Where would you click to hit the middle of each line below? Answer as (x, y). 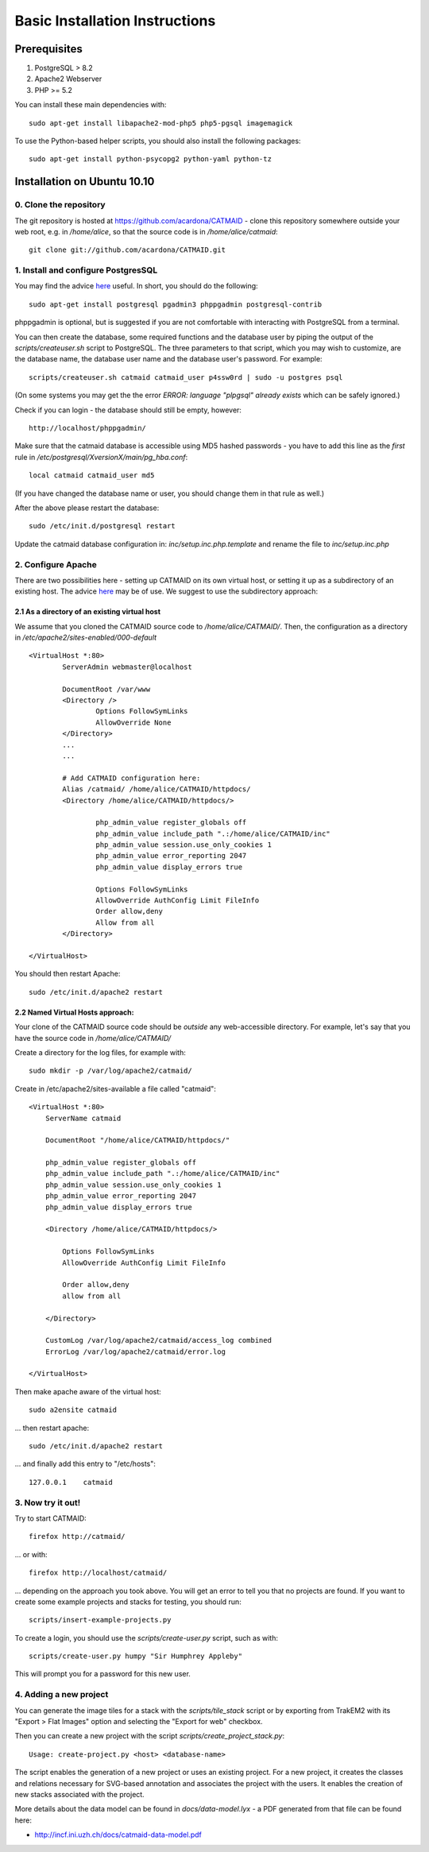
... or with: (31, 1554)
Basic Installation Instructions (115, 21)
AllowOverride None (133, 722)
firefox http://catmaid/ (77, 1537)
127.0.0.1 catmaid (71, 1482)
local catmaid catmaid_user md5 (92, 476)
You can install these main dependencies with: (91, 105)
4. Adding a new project (62, 1695)
